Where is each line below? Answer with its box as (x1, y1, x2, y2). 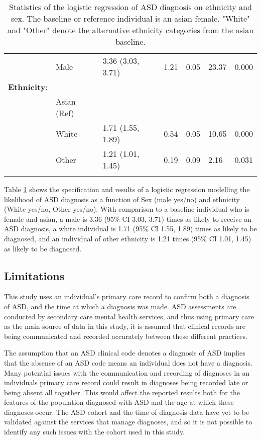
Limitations (4, 268, 65, 283)
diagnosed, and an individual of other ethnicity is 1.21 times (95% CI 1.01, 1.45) (4, 233, 251, 243)
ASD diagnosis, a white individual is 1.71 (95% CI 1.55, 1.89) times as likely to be (4, 223, 257, 234)
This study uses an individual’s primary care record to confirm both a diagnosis (4, 291, 249, 302)
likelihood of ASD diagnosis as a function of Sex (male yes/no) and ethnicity (4, 194, 240, 204)
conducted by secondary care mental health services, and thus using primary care (4, 311, 254, 321)
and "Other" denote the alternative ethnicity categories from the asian (7, 24, 254, 36)
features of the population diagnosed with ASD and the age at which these (4, 397, 234, 407)
